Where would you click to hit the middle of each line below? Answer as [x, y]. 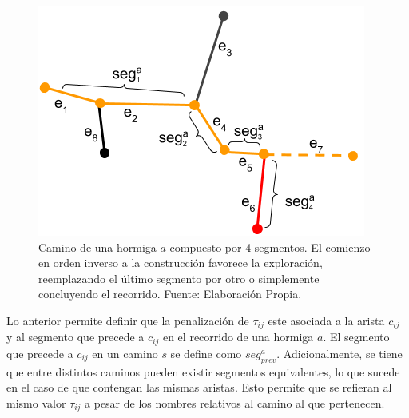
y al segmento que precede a [75, 337]
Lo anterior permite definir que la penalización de [128, 320]
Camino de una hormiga [97, 247]
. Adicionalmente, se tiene [340, 353]
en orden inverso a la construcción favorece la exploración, [181, 263]
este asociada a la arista [326, 320]
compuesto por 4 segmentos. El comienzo [270, 247]
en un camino [125, 353]
